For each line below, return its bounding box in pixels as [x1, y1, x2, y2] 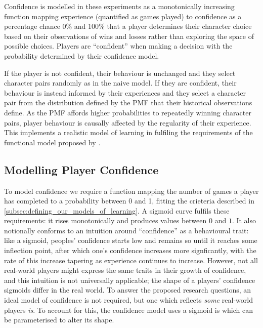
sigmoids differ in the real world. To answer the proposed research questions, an [4, 284, 251, 295]
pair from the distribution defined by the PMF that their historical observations [4, 97, 252, 108]
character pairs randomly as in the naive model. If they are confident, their [4, 77, 237, 88]
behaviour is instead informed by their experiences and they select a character [4, 87, 246, 98]
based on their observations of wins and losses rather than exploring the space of [4, 30, 254, 41]
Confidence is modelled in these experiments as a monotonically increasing [4, 1, 235, 11]
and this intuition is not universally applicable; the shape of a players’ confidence [4, 274, 255, 285]
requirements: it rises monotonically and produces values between [4, 215, 207, 226]
